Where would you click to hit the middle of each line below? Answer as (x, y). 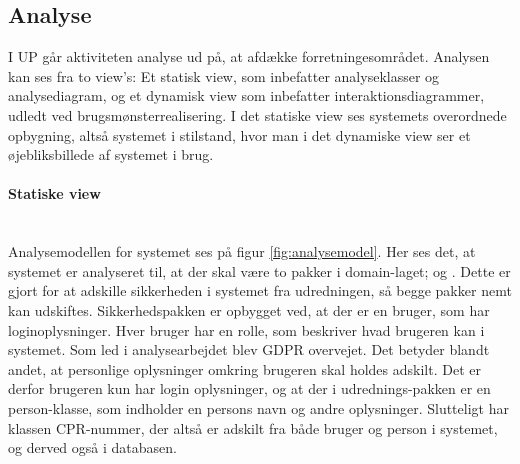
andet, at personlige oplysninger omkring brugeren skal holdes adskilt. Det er (244, 368)
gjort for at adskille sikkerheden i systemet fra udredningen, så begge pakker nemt (260, 290)
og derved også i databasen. (92, 447)
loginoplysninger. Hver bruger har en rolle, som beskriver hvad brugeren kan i (246, 329)
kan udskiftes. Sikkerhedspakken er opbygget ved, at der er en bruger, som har (249, 309)
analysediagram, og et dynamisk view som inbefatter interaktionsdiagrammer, (246, 95)
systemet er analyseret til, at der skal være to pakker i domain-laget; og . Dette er (259, 270)
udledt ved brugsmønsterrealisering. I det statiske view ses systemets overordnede (257, 114)
